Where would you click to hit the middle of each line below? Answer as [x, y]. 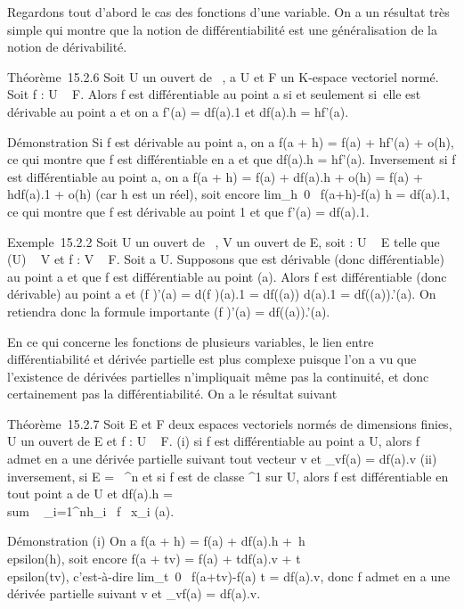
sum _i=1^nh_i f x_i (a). [91, 510]
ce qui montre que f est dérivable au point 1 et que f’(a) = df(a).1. [188, 211]
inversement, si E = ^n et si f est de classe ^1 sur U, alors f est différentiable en [228, 476]
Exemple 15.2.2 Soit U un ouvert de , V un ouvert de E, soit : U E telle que [224, 241]
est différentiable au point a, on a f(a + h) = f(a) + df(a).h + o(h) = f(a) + [215, 176]
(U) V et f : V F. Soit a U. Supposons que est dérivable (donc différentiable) [226, 259]
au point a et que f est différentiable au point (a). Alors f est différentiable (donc [227, 276]
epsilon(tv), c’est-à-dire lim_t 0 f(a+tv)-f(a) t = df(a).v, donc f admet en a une [229, 576]
